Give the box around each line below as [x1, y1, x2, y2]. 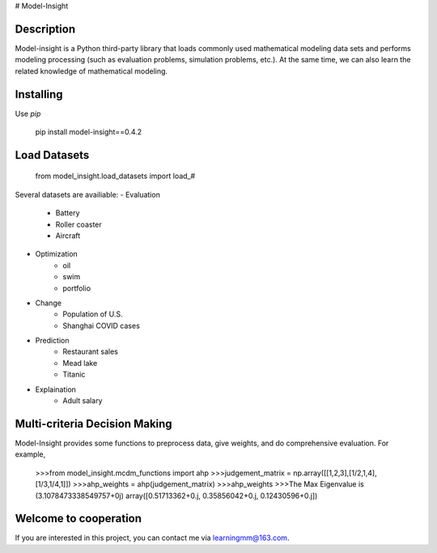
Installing [15, 87, 64, 101]
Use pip [15, 108, 41, 118]
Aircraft [55, 231, 81, 240]
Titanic [62, 369, 86, 380]
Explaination [35, 385, 77, 394]
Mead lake [62, 358, 98, 368]
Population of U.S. [62, 309, 123, 319]
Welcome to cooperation [15, 512, 142, 525]
